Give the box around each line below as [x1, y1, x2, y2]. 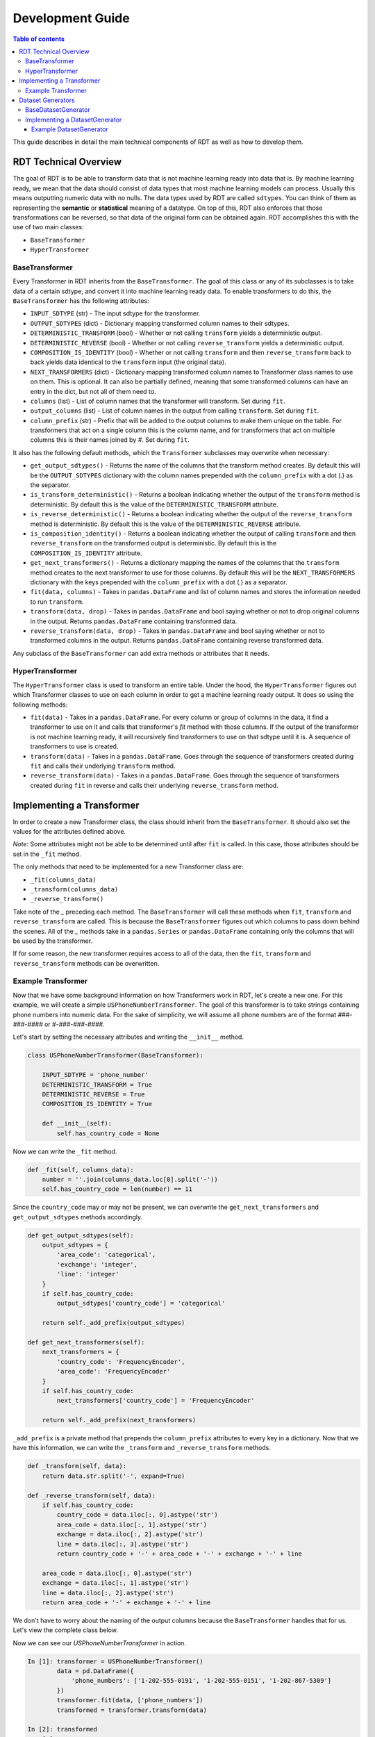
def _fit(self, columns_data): [27, 1166, 135, 1174]
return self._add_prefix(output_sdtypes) [42, 1319, 185, 1327]
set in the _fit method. [12, 850, 81, 858]
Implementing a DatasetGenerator [25, 115, 122, 124]
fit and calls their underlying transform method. [30, 762, 176, 770]
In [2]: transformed [27, 1725, 97, 1734]
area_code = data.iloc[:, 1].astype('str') [56, 1520, 208, 1529]
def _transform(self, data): [27, 1463, 127, 1470]
